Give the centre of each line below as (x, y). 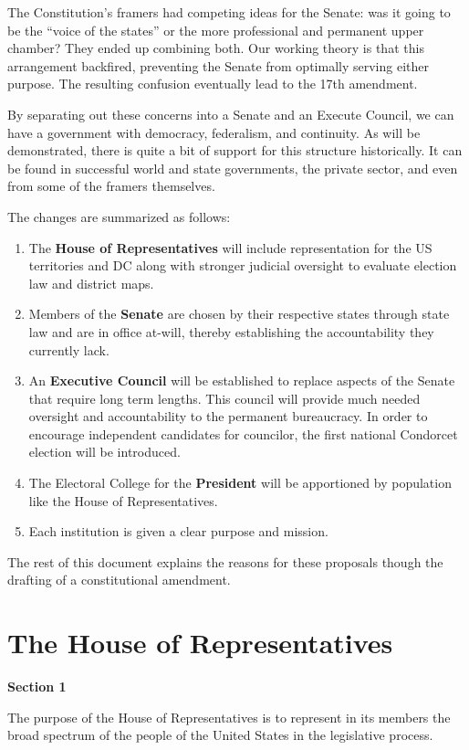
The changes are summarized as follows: (119, 216)
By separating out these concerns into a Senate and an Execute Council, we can (231, 114)
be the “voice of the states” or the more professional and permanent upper (216, 30)
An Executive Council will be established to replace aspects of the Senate (242, 380)
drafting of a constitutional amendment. (119, 580)
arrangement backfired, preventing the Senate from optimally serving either (218, 65)
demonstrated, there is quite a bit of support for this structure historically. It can (235, 150)
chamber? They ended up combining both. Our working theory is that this (216, 48)
